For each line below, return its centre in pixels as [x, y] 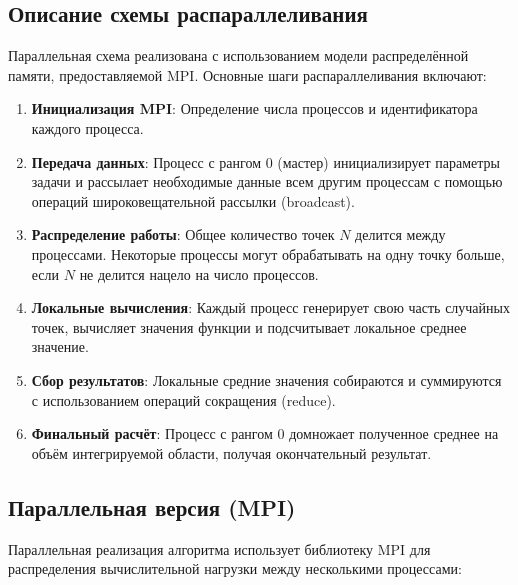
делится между [400, 234]
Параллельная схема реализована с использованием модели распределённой [238, 55]
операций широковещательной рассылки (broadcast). [193, 200]
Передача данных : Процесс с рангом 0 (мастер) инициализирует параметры [266, 161]
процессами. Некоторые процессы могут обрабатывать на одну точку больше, [268, 253]
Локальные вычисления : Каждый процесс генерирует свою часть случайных [270, 307]
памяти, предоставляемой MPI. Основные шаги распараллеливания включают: [247, 74]
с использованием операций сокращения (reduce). [183, 399]
